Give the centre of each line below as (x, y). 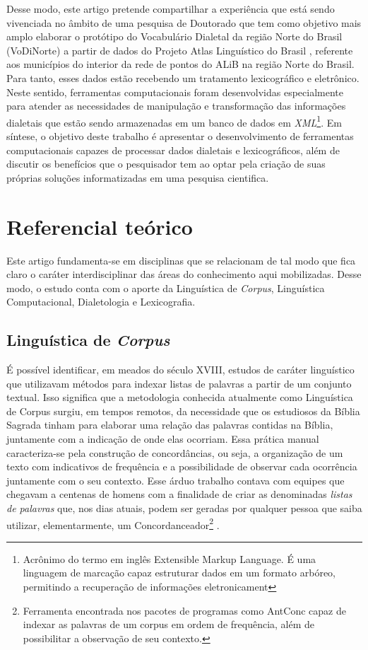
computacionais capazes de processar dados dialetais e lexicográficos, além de (173, 150)
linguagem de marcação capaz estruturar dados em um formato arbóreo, (179, 573)
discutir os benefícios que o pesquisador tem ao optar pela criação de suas (166, 164)
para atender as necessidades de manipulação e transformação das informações (176, 106)
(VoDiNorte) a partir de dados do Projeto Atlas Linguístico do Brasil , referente (180, 50)
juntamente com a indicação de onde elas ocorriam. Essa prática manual (163, 439)
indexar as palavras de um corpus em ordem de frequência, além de (169, 624)
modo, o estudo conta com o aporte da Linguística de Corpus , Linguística (166, 288)
